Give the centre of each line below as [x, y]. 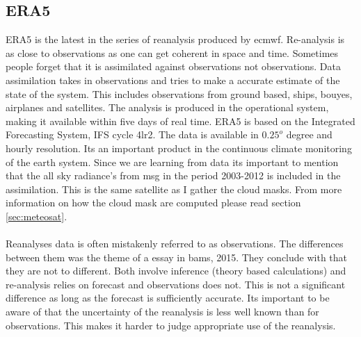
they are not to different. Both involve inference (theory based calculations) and [176, 271]
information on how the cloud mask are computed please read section [153, 203]
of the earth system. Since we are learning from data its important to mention [172, 162]
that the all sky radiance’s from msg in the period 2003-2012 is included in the [173, 175]
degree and [309, 134]
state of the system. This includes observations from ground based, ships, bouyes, [179, 93]
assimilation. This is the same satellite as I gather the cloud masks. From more [174, 189]
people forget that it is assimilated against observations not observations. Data [173, 66]
